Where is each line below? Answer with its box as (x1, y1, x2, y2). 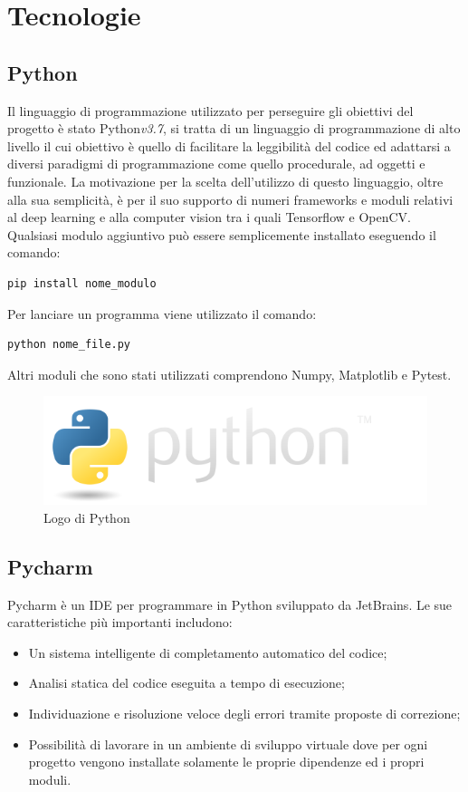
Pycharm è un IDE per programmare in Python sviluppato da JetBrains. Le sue (7, 594, 453, 613)
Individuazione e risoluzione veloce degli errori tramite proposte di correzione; (28, 703, 461, 722)
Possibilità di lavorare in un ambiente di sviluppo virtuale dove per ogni (28, 734, 428, 753)
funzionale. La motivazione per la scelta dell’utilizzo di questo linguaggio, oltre (7, 171, 444, 190)
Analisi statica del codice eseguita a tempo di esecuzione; (28, 673, 345, 692)
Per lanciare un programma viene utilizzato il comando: (7, 304, 317, 323)
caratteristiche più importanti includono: (7, 613, 233, 632)
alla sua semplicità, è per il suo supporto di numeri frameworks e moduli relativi (7, 189, 454, 208)
